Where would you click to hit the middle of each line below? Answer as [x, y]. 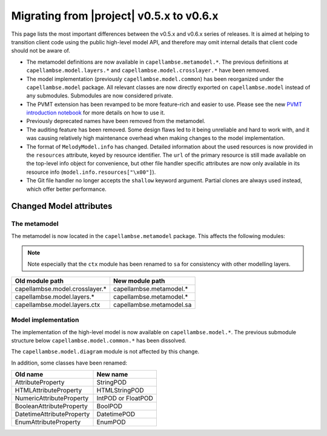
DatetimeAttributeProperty [52, 414]
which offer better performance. [67, 189]
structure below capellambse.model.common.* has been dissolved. [99, 341]
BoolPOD [110, 406]
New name [112, 374]
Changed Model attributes [62, 206]
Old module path [39, 280]
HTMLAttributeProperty [48, 391]
